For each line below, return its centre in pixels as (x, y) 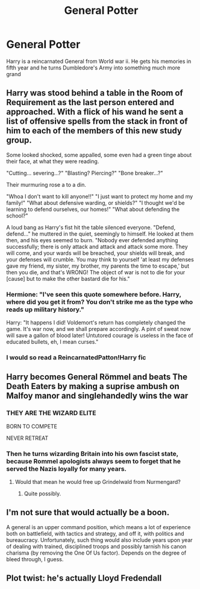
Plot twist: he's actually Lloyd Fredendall (84, 578)
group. (19, 140)
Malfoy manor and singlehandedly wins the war (97, 396)
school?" (17, 216)
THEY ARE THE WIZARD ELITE (51, 413)
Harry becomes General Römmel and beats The (97, 377)
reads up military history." (45, 309)
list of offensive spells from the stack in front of (97, 121)
